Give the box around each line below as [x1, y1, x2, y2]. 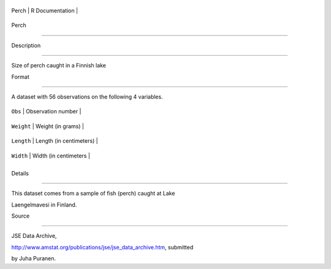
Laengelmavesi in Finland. [11, 201, 77, 208]
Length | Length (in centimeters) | [11, 137, 98, 145]
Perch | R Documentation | [11, 7, 78, 14]
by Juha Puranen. [11, 255, 56, 262]
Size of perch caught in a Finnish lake [11, 62, 107, 69]
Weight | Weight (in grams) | [11, 123, 84, 130]
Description [11, 42, 41, 49]
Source [11, 212, 30, 220]
